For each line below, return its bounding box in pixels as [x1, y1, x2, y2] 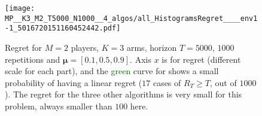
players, [71, 41, 99, 53]
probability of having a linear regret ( [5, 76, 142, 88]
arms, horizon [126, 41, 177, 53]
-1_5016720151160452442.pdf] [5, 24, 121, 33]
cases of [153, 76, 181, 88]
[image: [5, 4, 35, 13]
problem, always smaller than [5, 99, 112, 112]
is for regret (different [162, 53, 241, 65]
